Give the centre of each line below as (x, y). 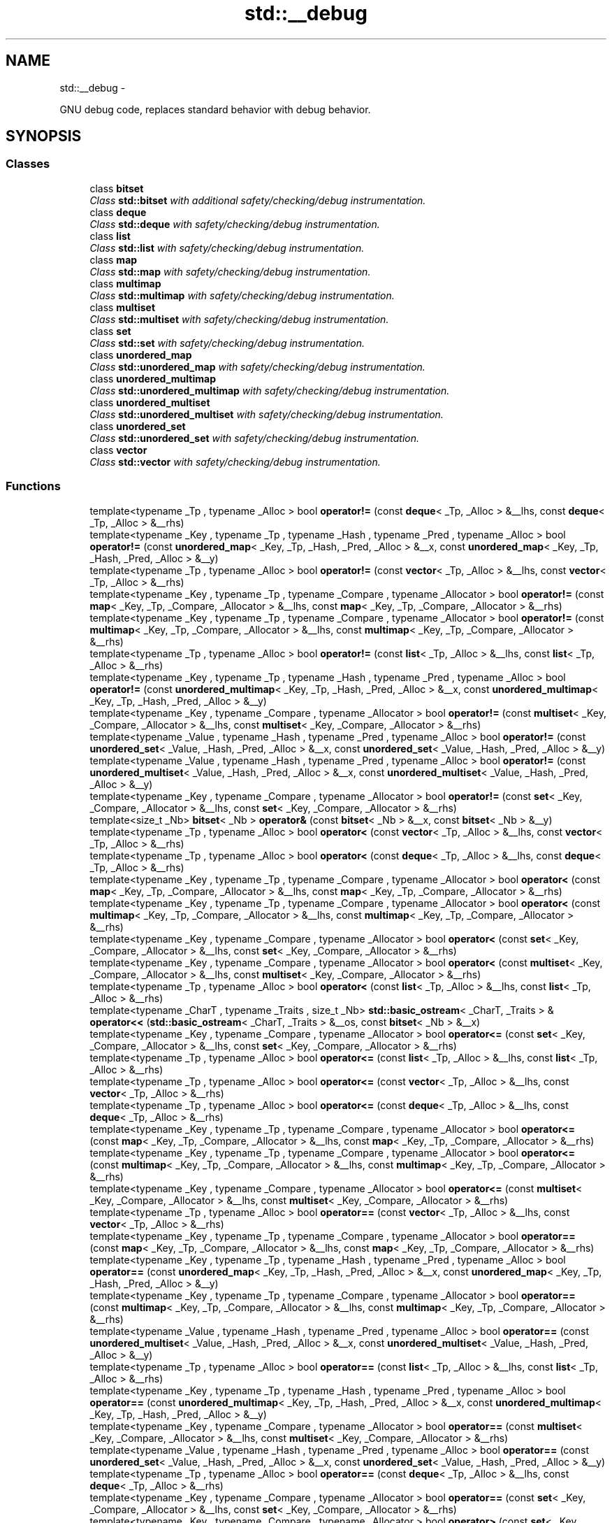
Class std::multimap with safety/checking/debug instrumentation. (242, 295)
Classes (28, 164)
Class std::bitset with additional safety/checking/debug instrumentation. (258, 200)
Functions (33, 486)
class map (114, 259)
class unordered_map (141, 355)
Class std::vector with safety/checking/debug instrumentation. (235, 462)
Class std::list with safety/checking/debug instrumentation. (227, 248)
